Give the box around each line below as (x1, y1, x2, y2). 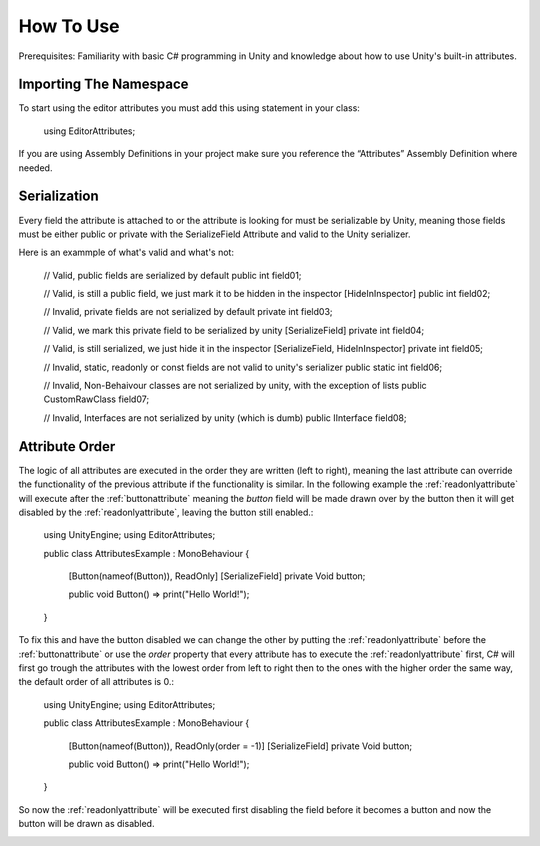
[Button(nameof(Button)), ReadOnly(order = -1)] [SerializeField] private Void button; (68, 740, 413, 752)
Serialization (18, 188, 99, 205)
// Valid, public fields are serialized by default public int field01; (43, 269, 302, 281)
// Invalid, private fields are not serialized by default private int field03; (43, 306, 334, 318)
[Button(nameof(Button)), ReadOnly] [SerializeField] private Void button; (68, 570, 366, 582)
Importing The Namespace (18, 76, 189, 93)
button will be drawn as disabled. (18, 818, 155, 830)
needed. (18, 161, 53, 174)
